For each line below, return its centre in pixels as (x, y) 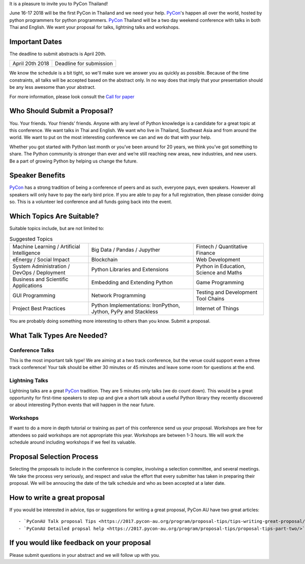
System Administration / (41, 266)
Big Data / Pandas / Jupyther (126, 250)
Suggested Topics (31, 239)
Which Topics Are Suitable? (54, 216)
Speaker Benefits (37, 175)
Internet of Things (217, 308)
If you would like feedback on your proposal (80, 543)
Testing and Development (227, 292)
